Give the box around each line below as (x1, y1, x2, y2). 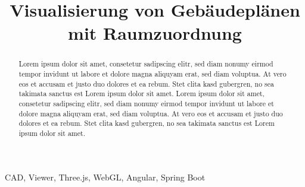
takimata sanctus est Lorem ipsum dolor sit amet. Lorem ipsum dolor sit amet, (18, 88, 264, 99)
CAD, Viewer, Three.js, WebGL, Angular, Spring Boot (5, 170, 206, 183)
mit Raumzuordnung (68, 21, 242, 45)
